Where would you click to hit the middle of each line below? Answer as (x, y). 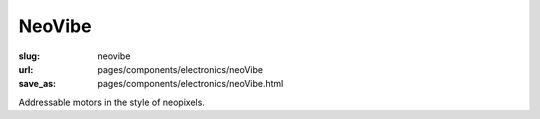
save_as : (37, 84)
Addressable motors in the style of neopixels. (111, 102)
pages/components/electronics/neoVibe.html (190, 84)
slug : (29, 56)
